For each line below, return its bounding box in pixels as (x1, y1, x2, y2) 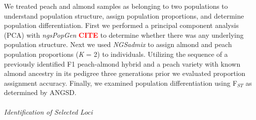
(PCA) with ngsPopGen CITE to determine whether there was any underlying (4, 29, 244, 40)
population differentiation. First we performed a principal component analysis (4, 20, 239, 30)
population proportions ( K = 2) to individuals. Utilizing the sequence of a (4, 48, 228, 59)
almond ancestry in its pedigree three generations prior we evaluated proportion (4, 68, 246, 78)
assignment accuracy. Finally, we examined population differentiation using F (4, 77, 237, 88)
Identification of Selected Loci (4, 106, 93, 117)
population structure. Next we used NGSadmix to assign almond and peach (4, 39, 232, 49)
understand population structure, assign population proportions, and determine (4, 10, 244, 21)
